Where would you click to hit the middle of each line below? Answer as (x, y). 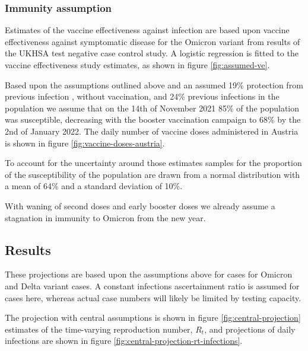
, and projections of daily (250, 329)
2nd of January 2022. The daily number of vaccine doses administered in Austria (152, 131)
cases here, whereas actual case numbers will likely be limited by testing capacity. (153, 297)
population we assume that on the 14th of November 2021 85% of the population (152, 108)
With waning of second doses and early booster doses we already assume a (140, 205)
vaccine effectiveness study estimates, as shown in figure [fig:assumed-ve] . (137, 65)
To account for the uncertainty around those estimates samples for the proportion (153, 163)
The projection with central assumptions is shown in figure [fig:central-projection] (153, 318)
